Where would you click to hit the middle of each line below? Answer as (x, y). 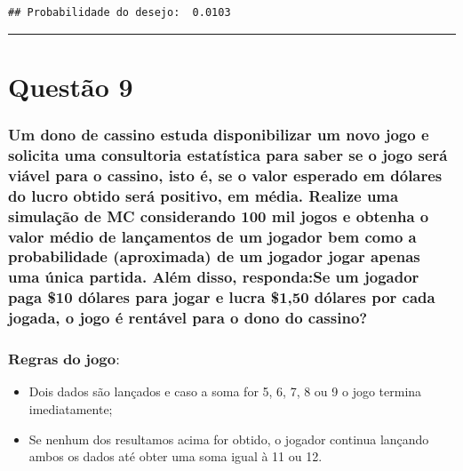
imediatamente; (71, 408)
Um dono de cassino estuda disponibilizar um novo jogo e (219, 134)
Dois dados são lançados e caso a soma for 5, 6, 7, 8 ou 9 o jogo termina (225, 391)
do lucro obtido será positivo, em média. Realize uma (204, 195)
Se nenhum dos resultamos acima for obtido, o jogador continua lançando (229, 439)
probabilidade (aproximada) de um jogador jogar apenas (214, 256)
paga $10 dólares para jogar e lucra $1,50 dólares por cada (222, 297)
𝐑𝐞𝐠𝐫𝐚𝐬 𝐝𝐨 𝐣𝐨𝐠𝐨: (64, 360)
